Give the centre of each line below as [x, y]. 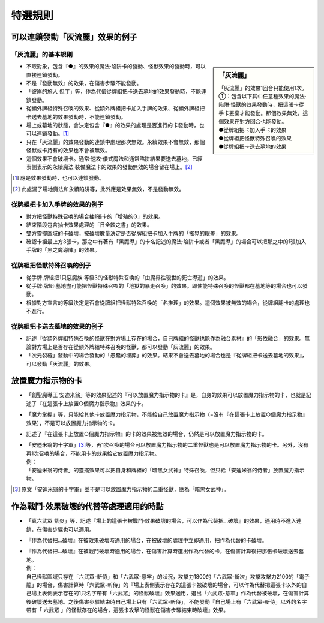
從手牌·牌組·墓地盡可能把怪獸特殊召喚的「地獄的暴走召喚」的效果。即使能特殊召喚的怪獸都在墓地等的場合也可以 [164, 286]
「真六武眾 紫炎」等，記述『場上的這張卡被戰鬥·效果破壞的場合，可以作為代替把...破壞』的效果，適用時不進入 [161, 521]
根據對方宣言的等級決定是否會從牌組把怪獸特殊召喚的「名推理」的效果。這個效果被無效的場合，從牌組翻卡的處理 [165, 302]
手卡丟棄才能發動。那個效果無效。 [261, 113]
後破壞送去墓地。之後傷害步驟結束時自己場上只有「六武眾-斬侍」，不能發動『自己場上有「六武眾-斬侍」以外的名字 [166, 601]
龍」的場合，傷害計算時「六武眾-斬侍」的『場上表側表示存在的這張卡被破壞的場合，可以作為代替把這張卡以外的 [164, 585]
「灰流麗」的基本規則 [42, 54]
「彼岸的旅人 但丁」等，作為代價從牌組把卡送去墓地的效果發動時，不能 [113, 91]
